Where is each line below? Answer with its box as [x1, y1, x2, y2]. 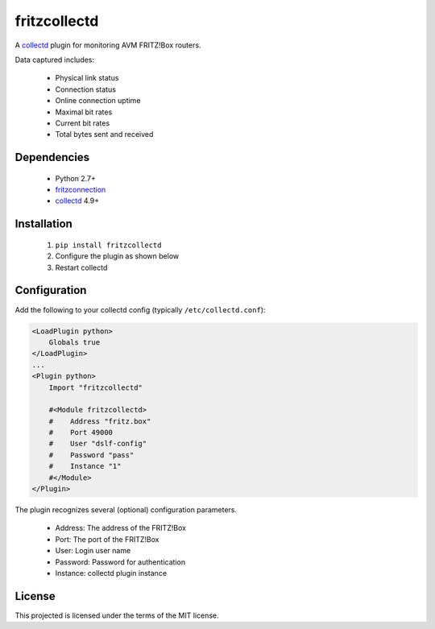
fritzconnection [55, 185, 106, 195]
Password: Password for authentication [55, 557, 185, 567]
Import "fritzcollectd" [48, 383, 143, 392]
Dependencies [14, 151, 90, 164]
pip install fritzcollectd [55, 240, 162, 250]
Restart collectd [55, 263, 108, 272]
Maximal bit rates [55, 107, 113, 117]
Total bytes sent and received [55, 130, 154, 139]
